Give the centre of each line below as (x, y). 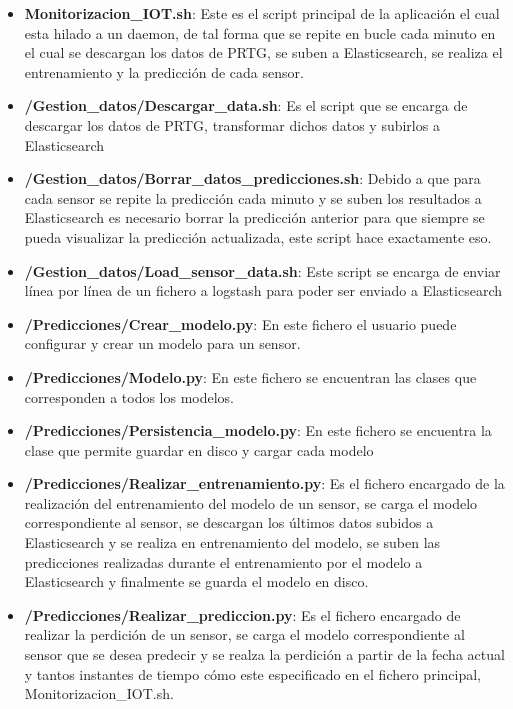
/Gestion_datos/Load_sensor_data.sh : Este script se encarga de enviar (262, 270)
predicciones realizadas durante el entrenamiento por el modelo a (223, 561)
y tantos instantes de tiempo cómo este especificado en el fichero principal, (252, 673)
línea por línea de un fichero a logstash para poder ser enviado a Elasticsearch (263, 290)
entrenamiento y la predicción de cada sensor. (164, 71)
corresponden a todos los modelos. (129, 396)
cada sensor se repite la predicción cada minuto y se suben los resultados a (253, 197)
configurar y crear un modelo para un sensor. (162, 343)
